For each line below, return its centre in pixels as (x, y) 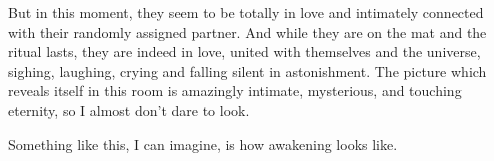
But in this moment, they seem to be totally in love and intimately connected (246, 12)
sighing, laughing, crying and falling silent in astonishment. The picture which (247, 70)
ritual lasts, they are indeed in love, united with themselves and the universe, (244, 51)
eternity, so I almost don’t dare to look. (129, 109)
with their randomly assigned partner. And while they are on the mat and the (247, 31)
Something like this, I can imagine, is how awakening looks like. (203, 143)
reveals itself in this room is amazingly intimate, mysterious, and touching (235, 90)
